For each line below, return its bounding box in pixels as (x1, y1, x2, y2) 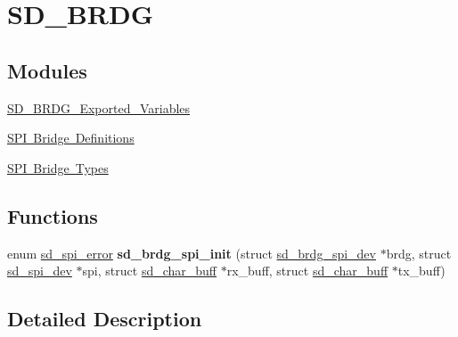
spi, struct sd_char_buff (82, 261, 217, 280)
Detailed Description (7, 305, 202, 333)
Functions (7, 201, 98, 229)
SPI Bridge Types (7, 158, 109, 177)
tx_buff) (397, 261, 446, 280)
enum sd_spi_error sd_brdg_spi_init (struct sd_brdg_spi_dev (7, 243, 376, 262)
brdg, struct (386, 243, 452, 262)
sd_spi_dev (7, 261, 72, 280)
